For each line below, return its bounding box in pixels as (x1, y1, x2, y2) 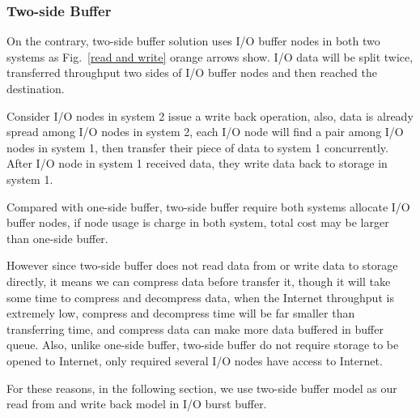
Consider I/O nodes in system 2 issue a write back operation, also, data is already (6, 107, 414, 124)
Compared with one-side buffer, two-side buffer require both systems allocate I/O (6, 198, 410, 215)
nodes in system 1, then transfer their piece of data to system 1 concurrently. (6, 139, 388, 156)
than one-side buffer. (6, 229, 108, 246)
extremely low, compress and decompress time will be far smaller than (6, 305, 355, 322)
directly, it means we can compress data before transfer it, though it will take (6, 272, 391, 289)
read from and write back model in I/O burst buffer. (6, 395, 267, 412)
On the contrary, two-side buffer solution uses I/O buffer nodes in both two (6, 32, 380, 49)
